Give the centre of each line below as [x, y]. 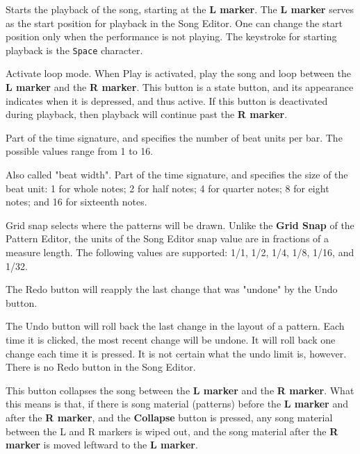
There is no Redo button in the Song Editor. [101, 367]
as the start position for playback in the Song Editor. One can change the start [174, 23]
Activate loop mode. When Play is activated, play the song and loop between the [178, 73]
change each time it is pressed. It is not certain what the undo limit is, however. [176, 353]
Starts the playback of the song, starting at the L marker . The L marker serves [180, 9]
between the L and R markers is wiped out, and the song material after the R [172, 431]
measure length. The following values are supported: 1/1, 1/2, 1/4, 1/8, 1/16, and [180, 252]
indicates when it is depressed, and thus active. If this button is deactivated [167, 100]
